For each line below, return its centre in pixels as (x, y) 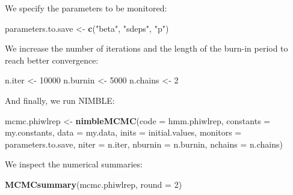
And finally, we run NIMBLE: (60, 100)
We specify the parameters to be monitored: (86, 8)
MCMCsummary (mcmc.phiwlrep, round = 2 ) (94, 184)
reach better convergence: (52, 60)
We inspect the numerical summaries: (74, 164)
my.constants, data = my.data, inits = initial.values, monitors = (123, 132)
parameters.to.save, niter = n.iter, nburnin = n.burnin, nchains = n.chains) (144, 144)
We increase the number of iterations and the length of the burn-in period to (146, 48)
